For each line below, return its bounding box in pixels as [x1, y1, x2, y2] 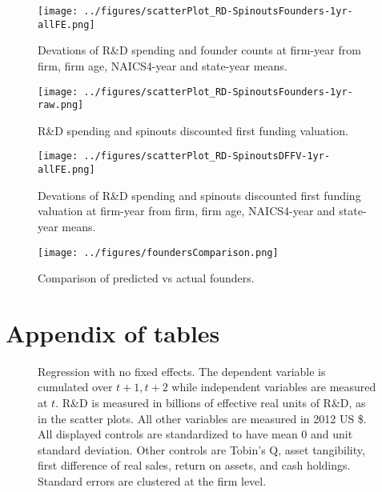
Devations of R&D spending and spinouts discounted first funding [38, 186, 361, 203]
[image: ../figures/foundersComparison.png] [38, 246, 279, 258]
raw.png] [38, 99, 84, 111]
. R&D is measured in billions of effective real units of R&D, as [55, 394, 366, 411]
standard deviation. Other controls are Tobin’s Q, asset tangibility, [38, 441, 365, 458]
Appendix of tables [6, 316, 220, 349]
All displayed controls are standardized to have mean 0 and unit [38, 426, 353, 442]
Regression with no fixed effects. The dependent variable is [38, 362, 326, 379]
